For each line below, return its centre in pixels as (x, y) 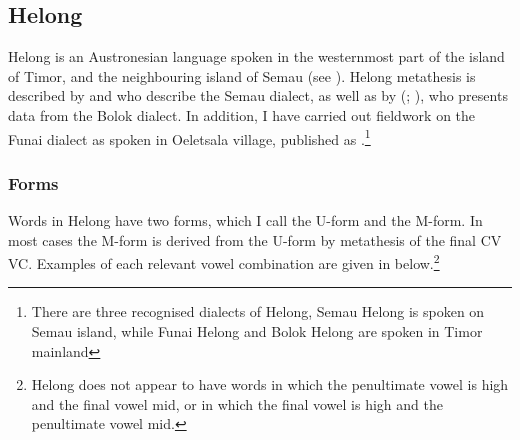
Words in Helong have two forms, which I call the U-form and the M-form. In (245, 220)
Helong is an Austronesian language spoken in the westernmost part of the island (256, 56)
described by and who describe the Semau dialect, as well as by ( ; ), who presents (258, 95)
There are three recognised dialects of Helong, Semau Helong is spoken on (258, 311)
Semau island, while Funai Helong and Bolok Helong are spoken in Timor (257, 331)
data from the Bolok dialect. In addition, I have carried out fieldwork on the (242, 114)
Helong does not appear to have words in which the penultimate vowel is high (270, 384)
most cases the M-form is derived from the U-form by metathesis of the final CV (255, 239)
